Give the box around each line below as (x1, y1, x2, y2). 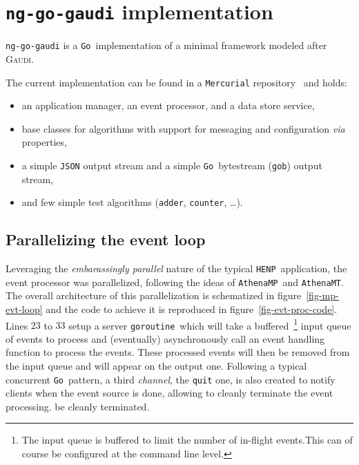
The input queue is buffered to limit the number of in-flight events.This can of (21, 433, 353, 447)
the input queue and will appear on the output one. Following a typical (6, 359, 307, 373)
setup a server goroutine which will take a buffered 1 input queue (68, 316, 351, 332)
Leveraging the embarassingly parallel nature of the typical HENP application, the (6, 261, 347, 276)
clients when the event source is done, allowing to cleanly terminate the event (6, 386, 333, 400)
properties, (21, 135, 67, 149)
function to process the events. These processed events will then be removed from (6, 345, 350, 359)
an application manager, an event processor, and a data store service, (21, 98, 315, 113)
